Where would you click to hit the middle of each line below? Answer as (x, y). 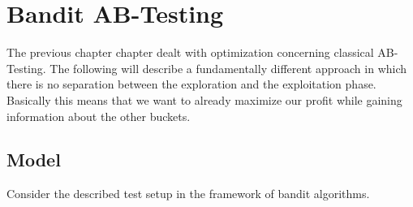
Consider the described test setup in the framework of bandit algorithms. (188, 194)
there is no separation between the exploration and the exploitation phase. (191, 84)
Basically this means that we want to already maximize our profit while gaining (204, 99)
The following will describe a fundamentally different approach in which (228, 68)
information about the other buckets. (99, 116)
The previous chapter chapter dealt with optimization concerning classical (190, 52)
